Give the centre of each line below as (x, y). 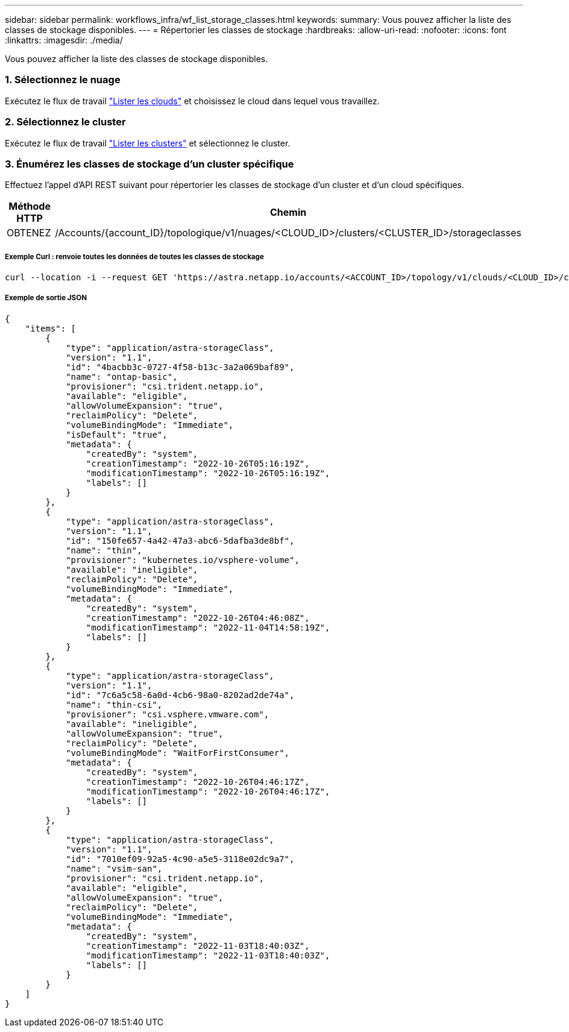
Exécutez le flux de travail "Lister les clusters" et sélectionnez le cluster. (148, 143)
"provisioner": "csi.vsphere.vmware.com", (168, 714)
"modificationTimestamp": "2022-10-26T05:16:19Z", (208, 473)
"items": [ (51, 328)
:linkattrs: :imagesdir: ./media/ (64, 40)
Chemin (288, 212)
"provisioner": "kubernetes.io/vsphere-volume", (183, 560)
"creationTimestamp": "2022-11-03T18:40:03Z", (198, 945)
